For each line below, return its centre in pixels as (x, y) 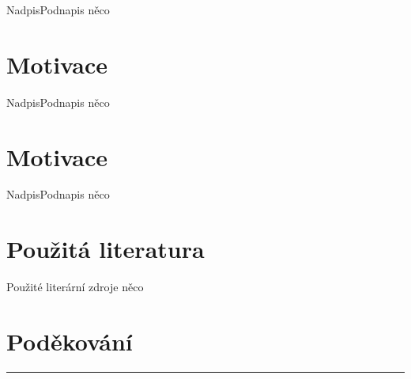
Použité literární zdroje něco (75, 287)
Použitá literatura (106, 249)
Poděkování (70, 341)
